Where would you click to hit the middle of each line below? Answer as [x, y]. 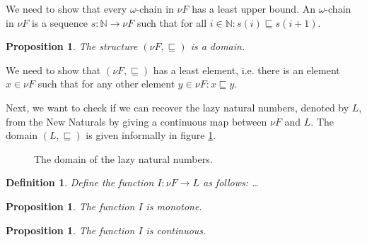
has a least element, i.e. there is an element [246, 69]
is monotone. [174, 206]
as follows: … [231, 182]
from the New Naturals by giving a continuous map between [136, 121]
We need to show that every [66, 8]
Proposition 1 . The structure [72, 46]
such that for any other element [106, 84]
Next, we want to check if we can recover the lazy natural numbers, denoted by [177, 107]
